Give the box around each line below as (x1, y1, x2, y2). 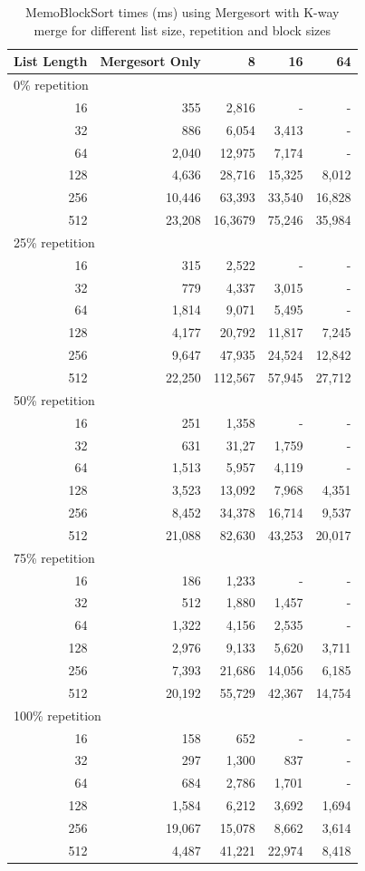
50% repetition (14, 390, 95, 409)
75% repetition (14, 547, 95, 566)
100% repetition (14, 705, 101, 724)
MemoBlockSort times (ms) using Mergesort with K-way (25, 3, 340, 21)
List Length (14, 52, 88, 71)
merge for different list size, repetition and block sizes (34, 20, 331, 39)
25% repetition (14, 232, 95, 251)
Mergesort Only (100, 52, 201, 71)
